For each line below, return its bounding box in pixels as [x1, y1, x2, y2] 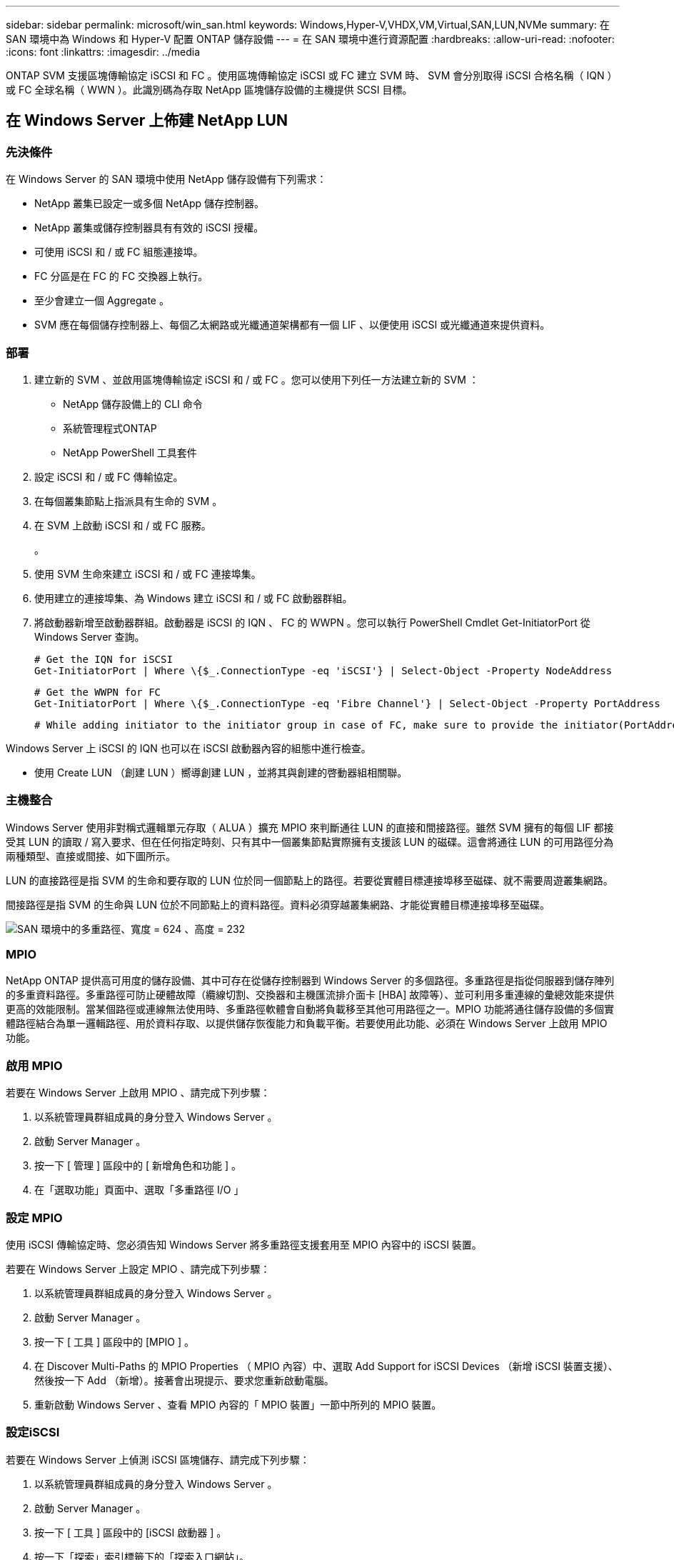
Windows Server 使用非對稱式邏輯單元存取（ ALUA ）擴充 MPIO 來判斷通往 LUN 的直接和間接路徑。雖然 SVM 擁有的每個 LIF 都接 [6, 821, 614, 834]
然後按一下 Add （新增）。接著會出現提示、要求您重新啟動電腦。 [34, 1374, 334, 1386]
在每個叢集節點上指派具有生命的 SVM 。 [34, 494, 223, 507]
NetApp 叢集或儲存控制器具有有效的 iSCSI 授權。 [34, 221, 264, 234]
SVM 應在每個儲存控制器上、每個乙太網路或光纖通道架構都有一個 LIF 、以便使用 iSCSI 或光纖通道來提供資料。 [34, 319, 550, 331]
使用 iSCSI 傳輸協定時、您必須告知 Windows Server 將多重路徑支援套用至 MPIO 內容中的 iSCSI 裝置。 [6, 1238, 482, 1251]
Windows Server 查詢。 [34, 630, 145, 643]
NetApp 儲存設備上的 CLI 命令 [63, 397, 203, 410]
